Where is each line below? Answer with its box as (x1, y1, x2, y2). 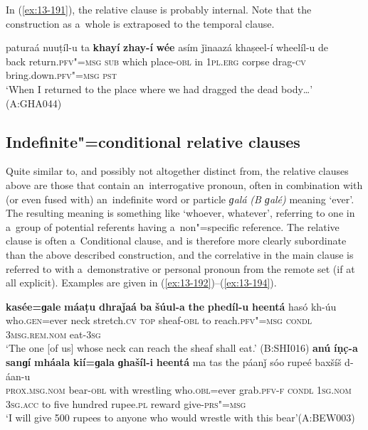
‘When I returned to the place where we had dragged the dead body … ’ (6, 81, 313, 96)
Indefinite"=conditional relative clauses (6, 130, 300, 152)
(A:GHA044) (6, 95, 62, 110)
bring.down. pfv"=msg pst (6, 68, 117, 82)
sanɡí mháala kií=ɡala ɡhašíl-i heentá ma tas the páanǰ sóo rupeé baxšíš (6, 355, 342, 370)
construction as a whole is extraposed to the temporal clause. (6, 16, 275, 31)
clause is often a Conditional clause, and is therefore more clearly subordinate (6, 233, 347, 248)
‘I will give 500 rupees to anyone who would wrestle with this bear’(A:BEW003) (6, 410, 355, 425)
